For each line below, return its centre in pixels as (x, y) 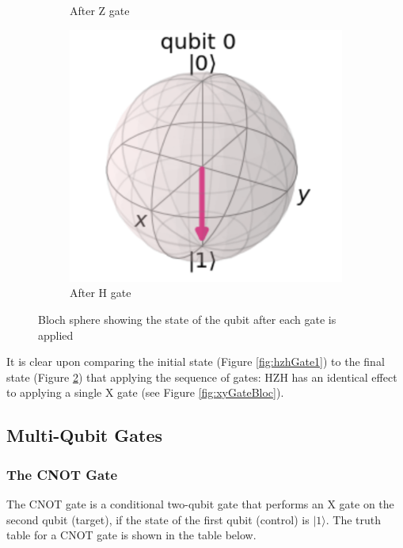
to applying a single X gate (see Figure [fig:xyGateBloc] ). (145, 392)
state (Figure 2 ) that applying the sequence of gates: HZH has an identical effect (202, 377)
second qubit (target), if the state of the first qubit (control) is (158, 519)
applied (56, 335)
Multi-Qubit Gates (85, 435)
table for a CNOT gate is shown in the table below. (131, 535)
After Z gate (100, 10)
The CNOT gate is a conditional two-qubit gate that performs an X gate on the (200, 504)
